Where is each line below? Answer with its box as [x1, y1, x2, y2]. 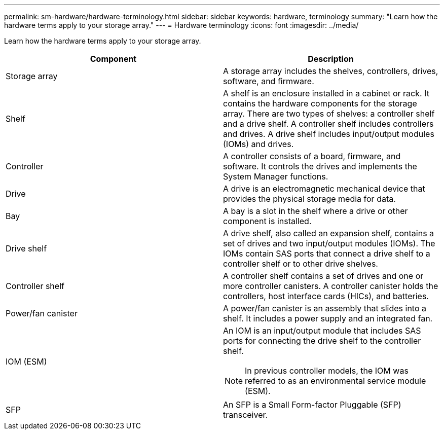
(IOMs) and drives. [223, 139, 294, 149]
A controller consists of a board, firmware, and [223, 151, 401, 161]
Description [308, 54, 354, 64]
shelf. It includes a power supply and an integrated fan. [223, 313, 433, 323]
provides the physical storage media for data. [223, 194, 396, 204]
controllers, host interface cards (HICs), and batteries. [223, 291, 429, 301]
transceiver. [223, 410, 268, 420]
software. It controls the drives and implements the [223, 161, 417, 171]
